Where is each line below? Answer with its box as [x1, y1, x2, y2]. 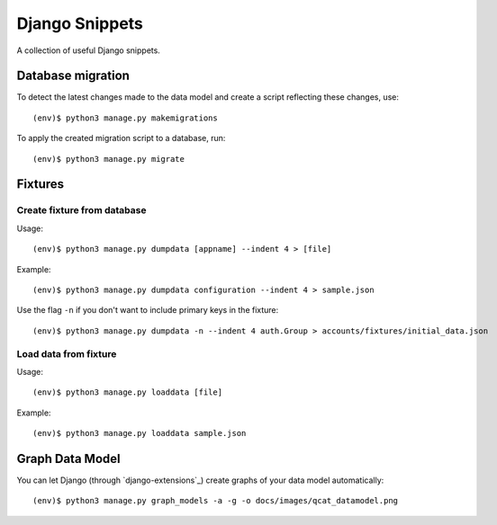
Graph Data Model [16, 450, 121, 467]
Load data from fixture [16, 347, 117, 360]
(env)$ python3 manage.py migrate [32, 154, 185, 164]
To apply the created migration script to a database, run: [16, 133, 226, 144]
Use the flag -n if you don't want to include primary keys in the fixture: [16, 305, 279, 316]
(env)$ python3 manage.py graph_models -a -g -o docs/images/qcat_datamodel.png [32, 495, 399, 506]
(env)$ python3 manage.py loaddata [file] [32, 387, 223, 397]
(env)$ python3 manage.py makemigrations [32, 112, 218, 123]
